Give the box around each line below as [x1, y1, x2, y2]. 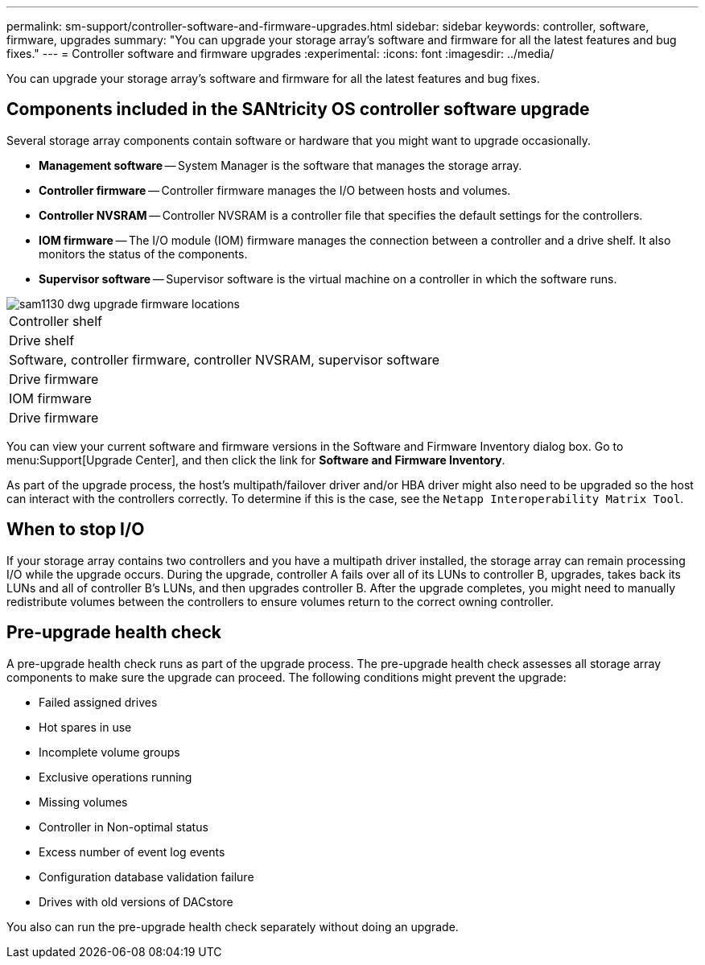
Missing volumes [39, 794, 128, 809]
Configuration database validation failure [39, 869, 254, 884]
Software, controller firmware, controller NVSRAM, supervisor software [9, 351, 440, 368]
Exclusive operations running [39, 769, 192, 784]
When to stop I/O [6, 519, 145, 540]
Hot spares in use [39, 720, 132, 734]
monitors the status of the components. [39, 246, 248, 261]
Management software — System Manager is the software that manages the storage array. [39, 158, 522, 172]
